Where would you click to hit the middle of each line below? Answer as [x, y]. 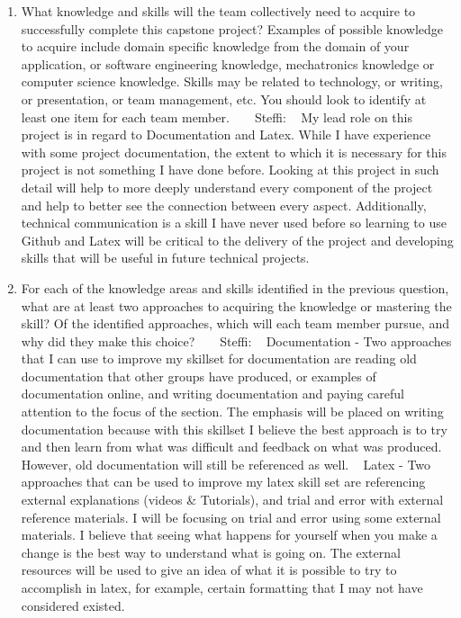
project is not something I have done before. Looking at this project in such [230, 170]
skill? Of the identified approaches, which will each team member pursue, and [235, 323]
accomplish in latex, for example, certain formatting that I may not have [222, 587]
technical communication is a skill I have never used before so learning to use [234, 223]
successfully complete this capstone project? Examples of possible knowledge [232, 28]
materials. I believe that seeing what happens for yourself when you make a [229, 535]
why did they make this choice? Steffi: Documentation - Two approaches [236, 340]
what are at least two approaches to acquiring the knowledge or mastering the [236, 305]
